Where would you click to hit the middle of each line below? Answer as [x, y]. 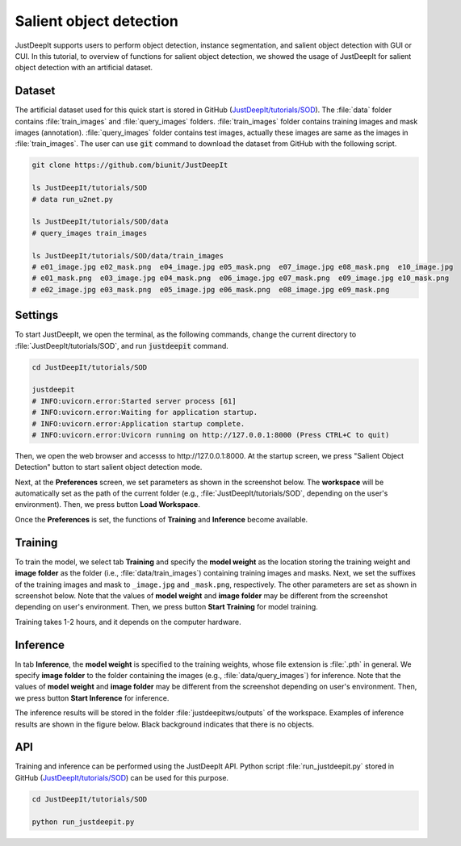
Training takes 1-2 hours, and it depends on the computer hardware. [128, 622]
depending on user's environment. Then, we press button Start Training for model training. [166, 607]
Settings [37, 315]
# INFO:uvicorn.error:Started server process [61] [134, 401]
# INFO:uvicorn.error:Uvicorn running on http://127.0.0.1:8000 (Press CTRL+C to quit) [211, 435]
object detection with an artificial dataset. [84, 68]
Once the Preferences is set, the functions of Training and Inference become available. [161, 519]
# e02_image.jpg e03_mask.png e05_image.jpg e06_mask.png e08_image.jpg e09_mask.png [211, 289]
